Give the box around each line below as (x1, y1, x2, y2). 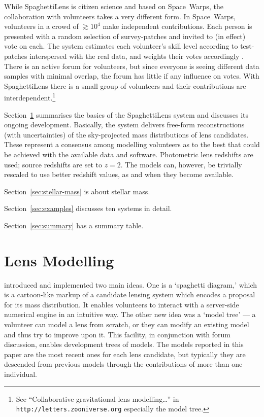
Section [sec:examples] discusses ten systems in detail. (4, 203, 172, 214)
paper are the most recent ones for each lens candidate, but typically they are (4, 349, 246, 359)
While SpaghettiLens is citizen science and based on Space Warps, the (4, 1, 223, 11)
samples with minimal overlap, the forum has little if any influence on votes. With (4, 71, 259, 81)
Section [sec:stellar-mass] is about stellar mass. (4, 186, 150, 196)
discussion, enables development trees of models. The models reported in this (4, 339, 244, 350)
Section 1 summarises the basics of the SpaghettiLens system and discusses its (4, 109, 249, 120)
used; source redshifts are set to (4, 159, 102, 169)
